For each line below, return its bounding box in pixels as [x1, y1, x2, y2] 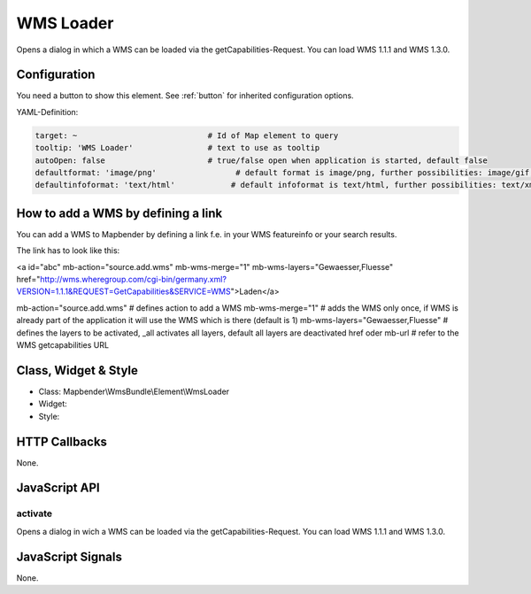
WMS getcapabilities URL [16, 340, 110, 351]
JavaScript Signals [16, 549, 123, 564]
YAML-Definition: [16, 106, 79, 117]
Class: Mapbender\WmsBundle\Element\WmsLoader [38, 386, 230, 397]
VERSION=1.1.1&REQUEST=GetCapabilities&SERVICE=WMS [16, 286, 231, 297]
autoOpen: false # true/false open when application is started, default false [35, 155, 489, 166]
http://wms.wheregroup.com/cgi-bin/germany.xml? [40, 274, 227, 285]
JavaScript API [16, 481, 101, 496]
